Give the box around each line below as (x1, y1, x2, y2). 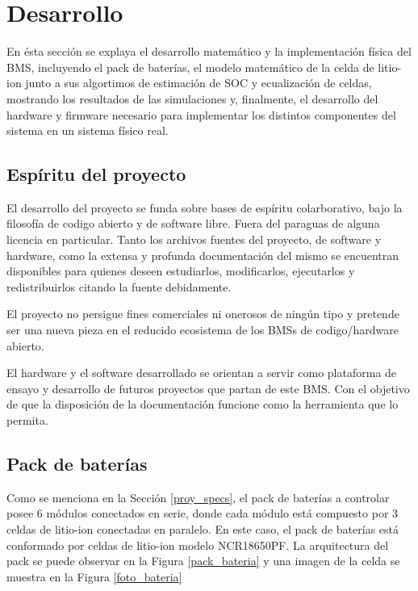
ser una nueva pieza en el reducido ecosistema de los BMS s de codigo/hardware (6, 321, 399, 338)
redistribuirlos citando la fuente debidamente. (6, 278, 232, 295)
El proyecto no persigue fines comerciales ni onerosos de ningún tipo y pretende (6, 305, 399, 322)
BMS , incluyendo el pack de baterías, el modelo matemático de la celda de (6, 58, 374, 75)
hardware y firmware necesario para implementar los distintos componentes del (6, 106, 396, 123)
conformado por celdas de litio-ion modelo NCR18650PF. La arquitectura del (6, 536, 389, 553)
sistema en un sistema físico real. (6, 122, 169, 139)
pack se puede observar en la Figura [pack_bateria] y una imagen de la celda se (6, 552, 400, 569)
